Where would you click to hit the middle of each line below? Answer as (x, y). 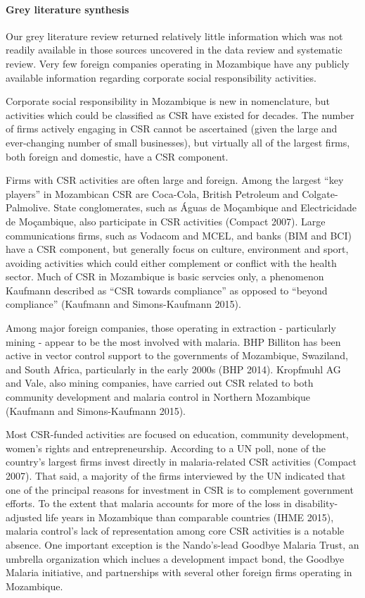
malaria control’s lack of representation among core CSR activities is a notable (175, 531)
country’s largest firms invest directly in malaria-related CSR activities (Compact (181, 462)
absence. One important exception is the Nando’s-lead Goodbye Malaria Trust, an (182, 544)
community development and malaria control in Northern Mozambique (158, 397)
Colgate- (320, 193)
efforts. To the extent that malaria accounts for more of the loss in (149, 503)
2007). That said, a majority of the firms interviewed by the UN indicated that (176, 476)
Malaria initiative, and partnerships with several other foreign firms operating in (179, 572)
